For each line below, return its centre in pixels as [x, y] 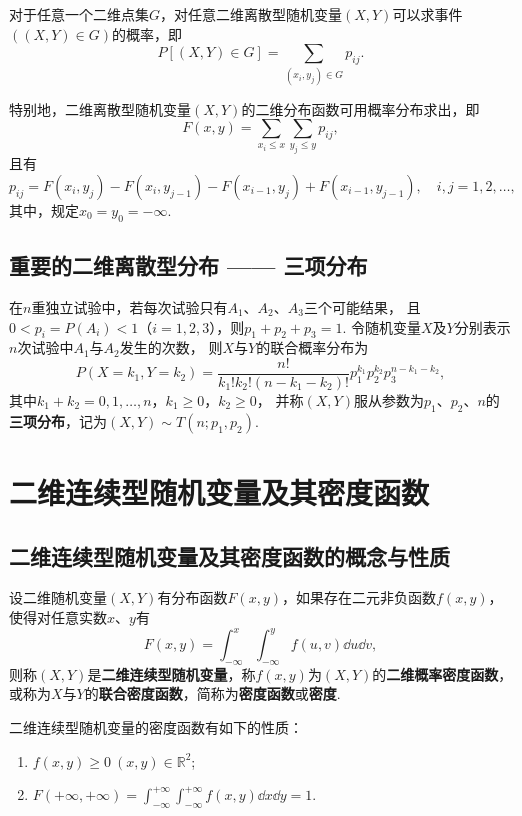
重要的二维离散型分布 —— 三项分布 [188, 265]
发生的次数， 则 [171, 347]
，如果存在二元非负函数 [359, 597]
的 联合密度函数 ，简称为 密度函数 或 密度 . [212, 693]
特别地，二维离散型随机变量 [100, 108]
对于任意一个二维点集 [79, 14]
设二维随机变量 [58, 597]
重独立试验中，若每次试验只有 [129, 306]
